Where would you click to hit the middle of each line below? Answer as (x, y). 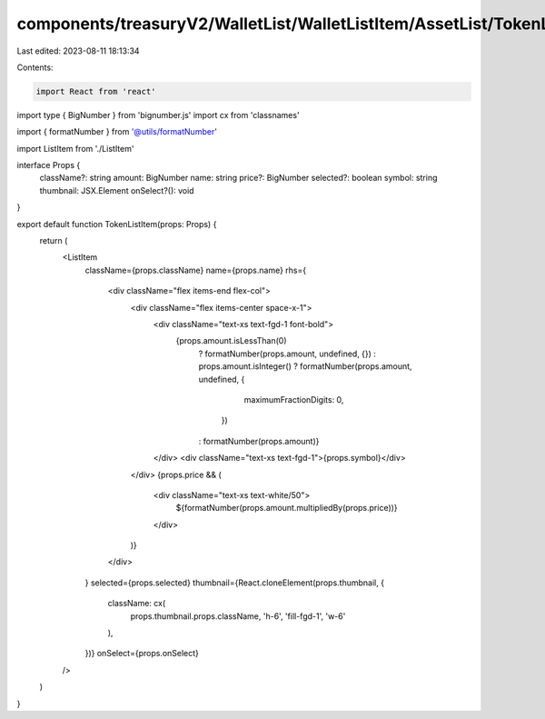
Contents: (35, 67)
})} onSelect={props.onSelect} (142, 654)
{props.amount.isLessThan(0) (231, 341)
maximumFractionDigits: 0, (294, 399)
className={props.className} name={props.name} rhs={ (196, 270)
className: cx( (137, 604)
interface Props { (49, 165)
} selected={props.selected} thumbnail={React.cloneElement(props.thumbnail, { (235, 583)
